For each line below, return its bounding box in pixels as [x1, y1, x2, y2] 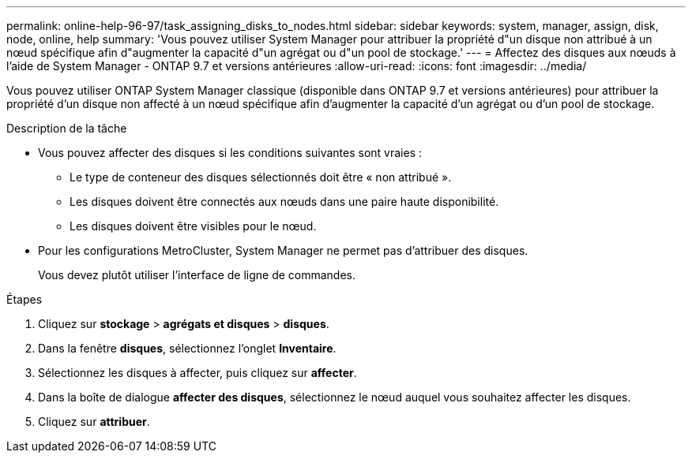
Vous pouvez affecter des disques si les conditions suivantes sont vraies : [38, 146, 423, 159]
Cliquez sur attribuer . [38, 415, 150, 428]
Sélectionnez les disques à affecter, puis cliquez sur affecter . [38, 366, 357, 379]
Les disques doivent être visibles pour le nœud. [70, 219, 317, 233]
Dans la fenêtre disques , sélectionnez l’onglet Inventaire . [38, 341, 337, 355]
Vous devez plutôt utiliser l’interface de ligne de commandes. [38, 268, 356, 282]
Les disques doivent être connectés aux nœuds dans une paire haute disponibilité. [70, 195, 499, 208]
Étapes [6, 293, 43, 306]
